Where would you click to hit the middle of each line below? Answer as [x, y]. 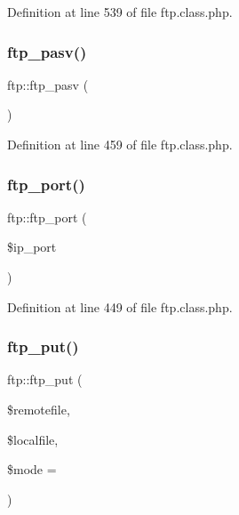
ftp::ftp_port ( [47, 217]
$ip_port [32, 247]
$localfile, [33, 439]
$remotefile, [39, 409]
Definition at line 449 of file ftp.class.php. [120, 306]
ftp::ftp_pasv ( [48, 84]
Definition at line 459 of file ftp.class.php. [120, 144]
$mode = [32, 469]
